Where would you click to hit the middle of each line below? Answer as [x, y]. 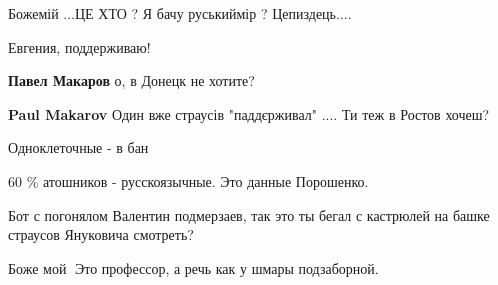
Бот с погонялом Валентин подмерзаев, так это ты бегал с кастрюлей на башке [249, 214]
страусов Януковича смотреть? [101, 234]
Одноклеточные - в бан [78, 147]
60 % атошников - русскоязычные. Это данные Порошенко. [188, 180]
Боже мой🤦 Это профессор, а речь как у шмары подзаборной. [193, 267]
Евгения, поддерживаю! [79, 46]
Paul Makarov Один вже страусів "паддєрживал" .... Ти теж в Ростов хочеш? [249, 113]
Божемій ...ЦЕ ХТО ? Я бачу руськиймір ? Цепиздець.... [180, 13]
